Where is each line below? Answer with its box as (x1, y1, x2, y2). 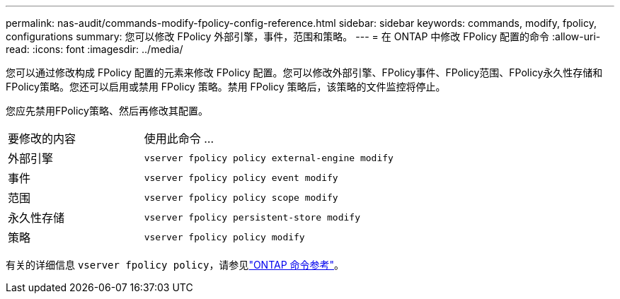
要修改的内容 (8, 131, 76, 146)
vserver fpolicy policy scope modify (144, 192, 338, 203)
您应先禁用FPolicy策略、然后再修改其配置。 (6, 105, 208, 117)
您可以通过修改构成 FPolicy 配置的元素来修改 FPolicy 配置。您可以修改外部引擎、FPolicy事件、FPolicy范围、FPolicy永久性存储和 (6, 66, 603, 78)
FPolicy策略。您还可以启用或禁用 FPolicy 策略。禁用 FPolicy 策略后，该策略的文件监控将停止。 (6, 81, 446, 93)
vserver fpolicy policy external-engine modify (144, 152, 394, 163)
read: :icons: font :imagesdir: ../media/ (6, 43, 183, 55)
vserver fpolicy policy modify (144, 231, 305, 242)
